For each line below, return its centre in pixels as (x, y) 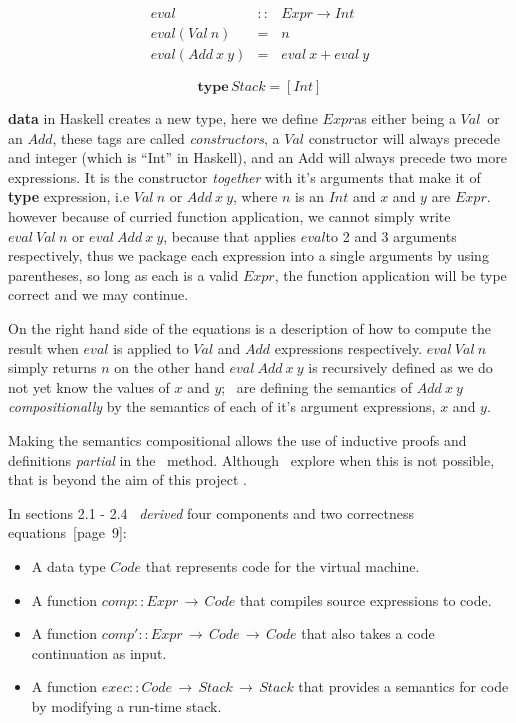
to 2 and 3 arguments (391, 235)
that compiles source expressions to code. (365, 599)
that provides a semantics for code (403, 686)
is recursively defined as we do (400, 367)
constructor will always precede (404, 137)
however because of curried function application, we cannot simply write (229, 216)
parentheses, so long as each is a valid (123, 274)
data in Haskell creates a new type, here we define (163, 118)
